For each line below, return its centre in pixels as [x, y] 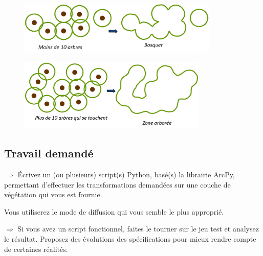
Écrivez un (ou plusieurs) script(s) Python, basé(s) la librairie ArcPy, [126, 174]
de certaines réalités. [36, 249]
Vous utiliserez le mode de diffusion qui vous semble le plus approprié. [114, 211]
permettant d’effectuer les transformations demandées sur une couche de [117, 184]
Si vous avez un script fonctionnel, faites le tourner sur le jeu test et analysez [138, 229]
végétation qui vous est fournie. [53, 194]
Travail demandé [49, 153]
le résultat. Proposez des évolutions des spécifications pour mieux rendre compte [130, 238]
